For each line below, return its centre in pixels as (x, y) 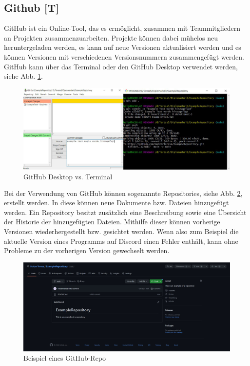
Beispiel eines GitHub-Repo (65, 358)
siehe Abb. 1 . (23, 76)
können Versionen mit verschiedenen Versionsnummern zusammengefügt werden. (124, 56)
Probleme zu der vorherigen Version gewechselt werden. (87, 250)
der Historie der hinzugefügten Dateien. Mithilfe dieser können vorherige (112, 222)
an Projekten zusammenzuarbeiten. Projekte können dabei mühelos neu (111, 37)
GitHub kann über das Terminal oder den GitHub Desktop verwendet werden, (121, 66)
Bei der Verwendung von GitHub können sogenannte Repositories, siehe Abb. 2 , (123, 193)
